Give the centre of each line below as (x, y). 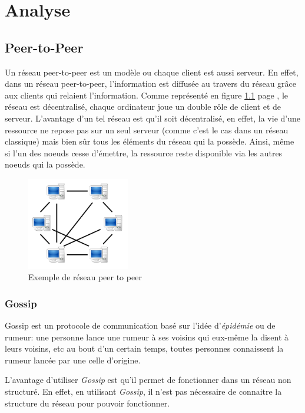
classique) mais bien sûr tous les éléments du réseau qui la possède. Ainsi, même (150, 141)
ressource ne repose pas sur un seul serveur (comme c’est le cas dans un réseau (147, 130)
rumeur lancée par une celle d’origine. (73, 360)
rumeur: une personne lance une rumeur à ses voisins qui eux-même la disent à (147, 337)
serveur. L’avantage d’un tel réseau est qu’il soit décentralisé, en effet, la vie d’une (152, 118)
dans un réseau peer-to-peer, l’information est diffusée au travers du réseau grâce (151, 83)
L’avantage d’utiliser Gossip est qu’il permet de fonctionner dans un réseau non (148, 380)
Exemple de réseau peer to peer (85, 277)
